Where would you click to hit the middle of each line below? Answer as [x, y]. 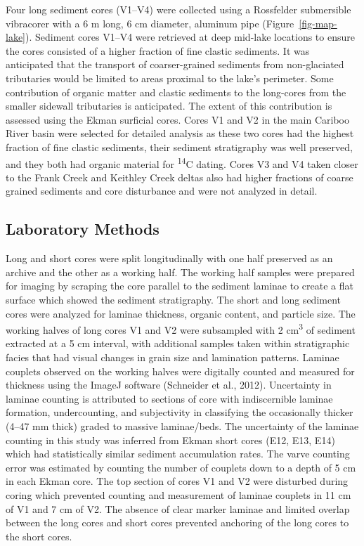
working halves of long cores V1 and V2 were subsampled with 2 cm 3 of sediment [181, 329]
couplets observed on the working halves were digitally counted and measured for [180, 371]
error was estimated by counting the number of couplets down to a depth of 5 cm [181, 467]
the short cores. [39, 536]
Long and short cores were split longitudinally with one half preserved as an [169, 258]
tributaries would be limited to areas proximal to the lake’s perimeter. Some [170, 78]
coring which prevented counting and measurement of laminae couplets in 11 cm [178, 494]
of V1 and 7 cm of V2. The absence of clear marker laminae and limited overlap [178, 508]
